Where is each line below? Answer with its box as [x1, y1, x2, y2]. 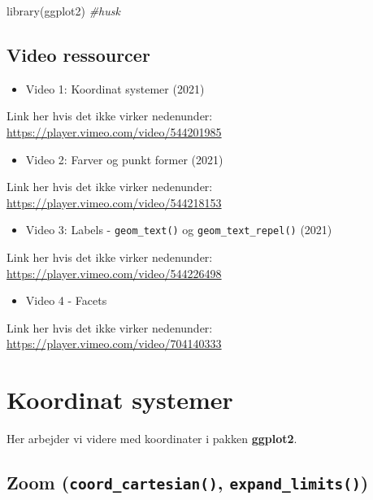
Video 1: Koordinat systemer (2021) [25, 80, 205, 97]
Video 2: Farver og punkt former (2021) [25, 150, 223, 167]
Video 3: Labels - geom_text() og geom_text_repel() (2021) [25, 221, 332, 238]
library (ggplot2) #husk [7, 2, 120, 19]
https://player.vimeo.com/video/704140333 [7, 335, 222, 352]
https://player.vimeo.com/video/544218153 [7, 193, 222, 211]
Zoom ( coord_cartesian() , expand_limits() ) [7, 470, 369, 495]
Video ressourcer [7, 41, 150, 67]
